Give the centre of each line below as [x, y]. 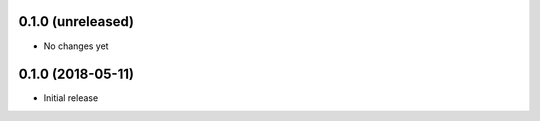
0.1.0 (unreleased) [76, 21]
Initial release [71, 98]
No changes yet [76, 46]
